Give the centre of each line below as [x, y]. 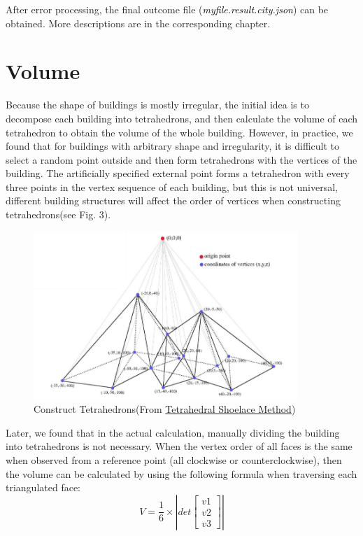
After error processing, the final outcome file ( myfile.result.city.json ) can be [167, 9]
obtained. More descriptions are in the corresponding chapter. [138, 23]
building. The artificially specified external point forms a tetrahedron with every [178, 173]
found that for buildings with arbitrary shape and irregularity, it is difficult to [173, 146]
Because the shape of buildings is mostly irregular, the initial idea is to [157, 105]
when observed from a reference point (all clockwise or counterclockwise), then [174, 460]
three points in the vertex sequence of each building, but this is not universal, [172, 186]
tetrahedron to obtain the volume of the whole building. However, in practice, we [179, 132]
